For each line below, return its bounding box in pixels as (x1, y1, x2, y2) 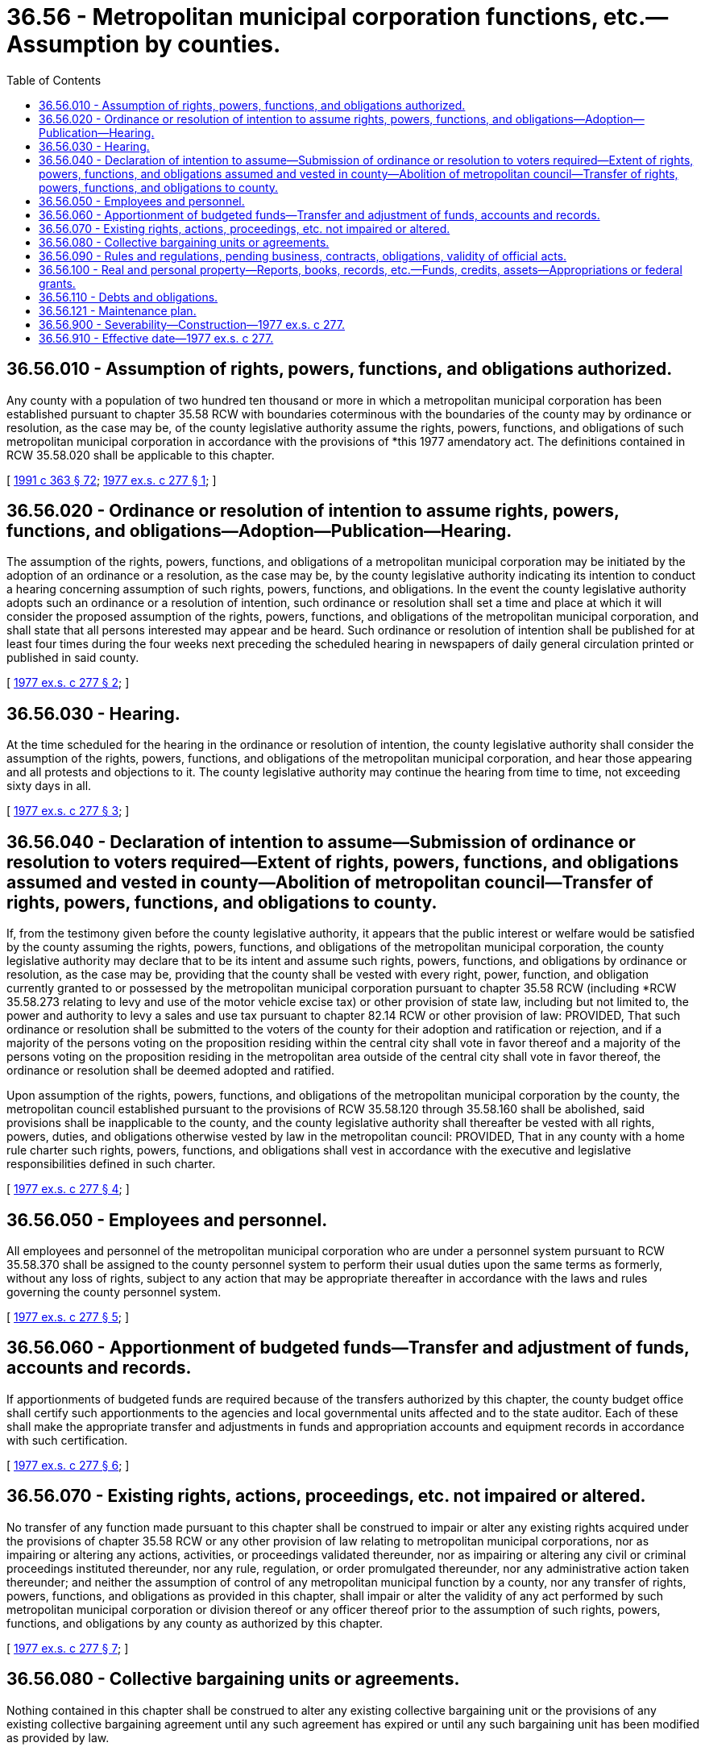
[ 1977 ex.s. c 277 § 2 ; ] (6, 676, 130, 690)
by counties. (144, 31, 281, 58)
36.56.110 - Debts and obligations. (39, 289, 218, 304)
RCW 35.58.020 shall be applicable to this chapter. (6, 447, 275, 462)
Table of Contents (6, 73, 102, 87)
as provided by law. (6, 1730, 110, 1745)
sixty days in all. (6, 779, 92, 793)
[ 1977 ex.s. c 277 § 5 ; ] (6, 1309, 130, 1324)
